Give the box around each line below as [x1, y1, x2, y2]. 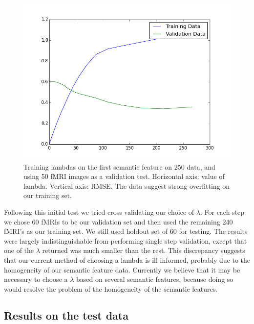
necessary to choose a [4, 274, 68, 284]
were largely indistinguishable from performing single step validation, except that [4, 235, 247, 246]
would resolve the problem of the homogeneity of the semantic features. [4, 283, 218, 294]
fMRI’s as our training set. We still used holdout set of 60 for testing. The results [4, 226, 248, 236]
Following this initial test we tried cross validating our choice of [4, 206, 194, 217]
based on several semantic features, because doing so [76, 274, 233, 284]
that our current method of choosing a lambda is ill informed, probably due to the [4, 254, 251, 265]
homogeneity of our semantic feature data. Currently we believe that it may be [4, 264, 240, 274]
